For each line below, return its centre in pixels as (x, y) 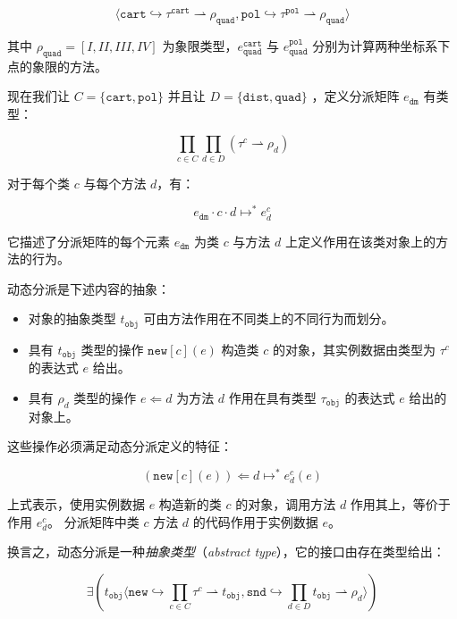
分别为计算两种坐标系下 (381, 45)
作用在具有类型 (272, 397)
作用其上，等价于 (400, 504)
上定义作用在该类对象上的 (360, 241)
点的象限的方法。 (57, 66)
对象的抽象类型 (72, 318)
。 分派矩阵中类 (93, 521)
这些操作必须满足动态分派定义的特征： (120, 446)
